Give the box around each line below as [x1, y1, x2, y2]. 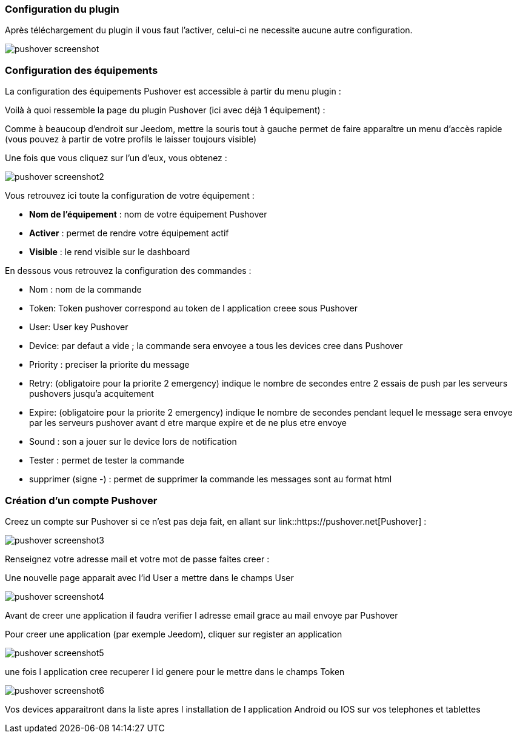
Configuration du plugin [5, 3, 119, 15]
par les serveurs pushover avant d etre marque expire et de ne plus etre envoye [29, 417, 347, 428]
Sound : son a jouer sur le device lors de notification [29, 436, 237, 447]
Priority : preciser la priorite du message [29, 359, 190, 370]
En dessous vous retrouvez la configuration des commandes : [5, 265, 252, 276]
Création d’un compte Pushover [5, 494, 158, 507]
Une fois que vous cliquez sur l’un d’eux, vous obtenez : [5, 153, 227, 164]
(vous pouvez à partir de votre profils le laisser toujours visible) [5, 134, 257, 145]
